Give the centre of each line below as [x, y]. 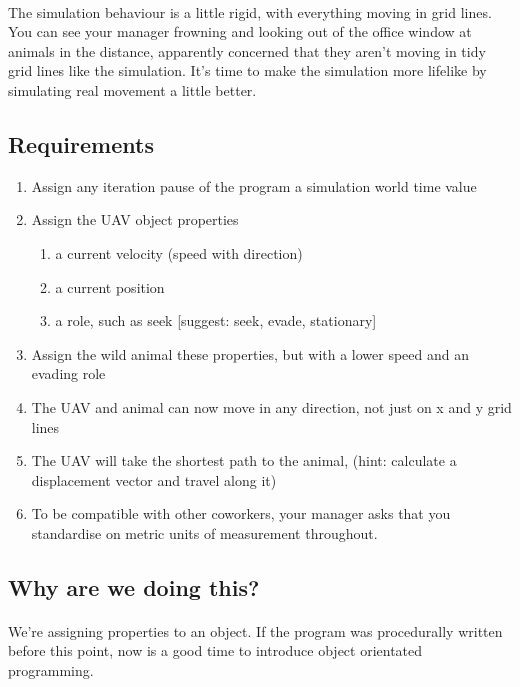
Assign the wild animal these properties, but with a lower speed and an [250, 353]
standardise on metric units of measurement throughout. [204, 532]
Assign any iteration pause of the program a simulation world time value [254, 185]
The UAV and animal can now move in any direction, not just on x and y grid [271, 406]
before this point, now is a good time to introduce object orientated [215, 650]
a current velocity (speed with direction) [179, 252]
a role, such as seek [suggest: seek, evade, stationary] [216, 320]
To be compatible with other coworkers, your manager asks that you [241, 513]
